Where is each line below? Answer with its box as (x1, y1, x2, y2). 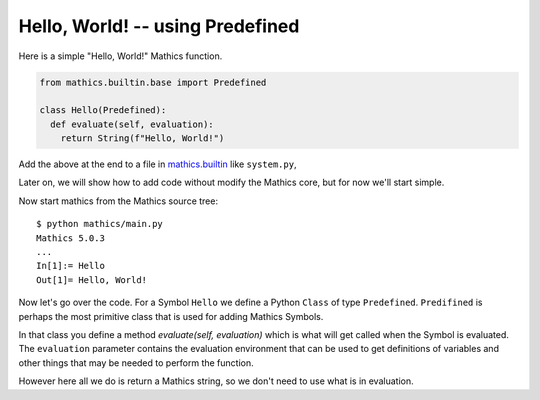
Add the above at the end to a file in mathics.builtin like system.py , (18, 158, 297, 170)
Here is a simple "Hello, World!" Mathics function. (18, 50, 223, 62)
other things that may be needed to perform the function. (18, 356, 254, 369)
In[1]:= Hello (36, 260, 105, 272)
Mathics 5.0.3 (36, 232, 105, 244)
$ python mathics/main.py (36, 218, 164, 230)
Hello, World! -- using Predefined (18, 15, 300, 37)
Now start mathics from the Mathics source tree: (18, 195, 219, 207)
